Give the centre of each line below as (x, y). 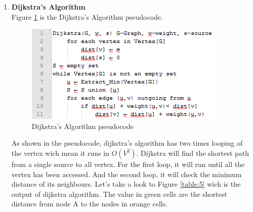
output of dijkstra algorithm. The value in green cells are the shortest (119, 194)
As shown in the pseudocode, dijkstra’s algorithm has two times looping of (127, 143)
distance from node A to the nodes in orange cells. (90, 204)
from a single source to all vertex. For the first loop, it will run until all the (128, 164)
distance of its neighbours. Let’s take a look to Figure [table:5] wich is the (126, 184)
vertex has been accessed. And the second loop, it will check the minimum (126, 174)
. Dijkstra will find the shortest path (193, 153)
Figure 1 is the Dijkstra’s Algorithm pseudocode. (87, 16)
